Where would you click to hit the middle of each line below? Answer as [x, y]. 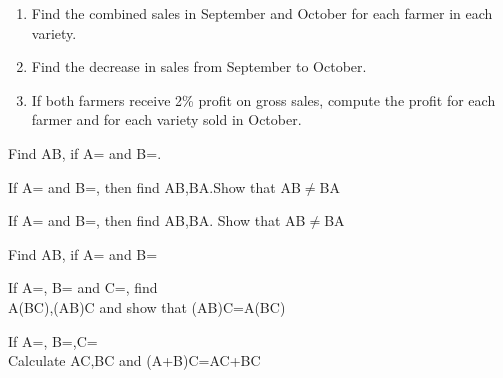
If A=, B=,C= [53, 340]
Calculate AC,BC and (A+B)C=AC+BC [134, 360]
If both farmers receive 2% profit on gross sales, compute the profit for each [263, 99]
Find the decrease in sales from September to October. [199, 66]
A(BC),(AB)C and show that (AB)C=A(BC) [147, 306]
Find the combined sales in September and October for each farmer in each [262, 13]
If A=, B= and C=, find [83, 287]
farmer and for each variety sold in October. [166, 119]
